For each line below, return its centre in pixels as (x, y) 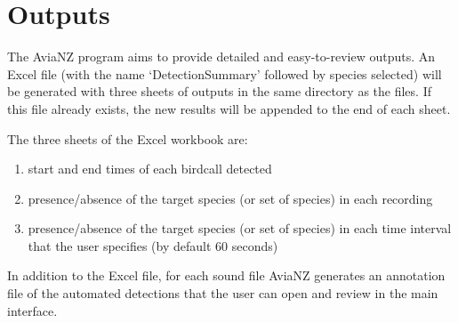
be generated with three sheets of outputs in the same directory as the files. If (219, 91)
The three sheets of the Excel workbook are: (128, 138)
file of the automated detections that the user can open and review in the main (223, 293)
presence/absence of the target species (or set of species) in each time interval (240, 228)
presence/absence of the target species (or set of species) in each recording (230, 198)
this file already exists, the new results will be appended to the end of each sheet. (229, 108)
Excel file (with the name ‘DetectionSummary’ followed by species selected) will (225, 73)
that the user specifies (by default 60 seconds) (153, 245)
